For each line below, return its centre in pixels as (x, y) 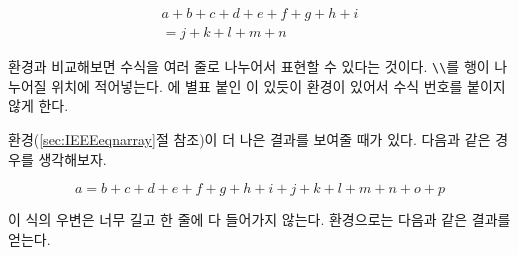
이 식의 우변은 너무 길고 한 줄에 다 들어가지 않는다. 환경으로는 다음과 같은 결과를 (259, 219)
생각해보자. (72, 158)
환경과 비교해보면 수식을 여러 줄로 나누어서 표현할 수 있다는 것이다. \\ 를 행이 (249, 66)
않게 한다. (38, 105)
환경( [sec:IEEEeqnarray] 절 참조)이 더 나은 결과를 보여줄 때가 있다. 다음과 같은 (249, 138)
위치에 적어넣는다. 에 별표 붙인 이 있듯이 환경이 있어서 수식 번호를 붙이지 (278, 85)
